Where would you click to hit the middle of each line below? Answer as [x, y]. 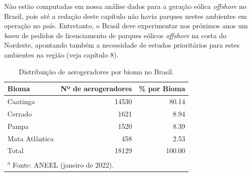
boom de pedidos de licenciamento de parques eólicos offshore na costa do [115, 35]
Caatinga [21, 101]
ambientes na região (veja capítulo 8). [61, 54]
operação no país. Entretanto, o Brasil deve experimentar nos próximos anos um [126, 26]
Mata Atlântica [31, 138]
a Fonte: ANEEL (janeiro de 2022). [61, 164]
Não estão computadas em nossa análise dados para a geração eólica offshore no [125, 6]
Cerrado [20, 113]
